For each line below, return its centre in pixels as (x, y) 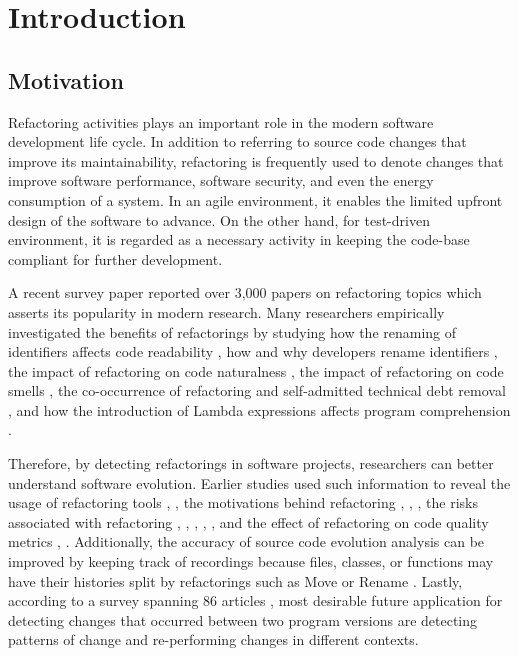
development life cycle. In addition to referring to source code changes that (237, 141)
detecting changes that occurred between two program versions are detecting (243, 619)
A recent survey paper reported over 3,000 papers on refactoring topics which (245, 292)
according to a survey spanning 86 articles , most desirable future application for (255, 600)
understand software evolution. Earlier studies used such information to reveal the (259, 482)
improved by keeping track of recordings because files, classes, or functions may (251, 561)
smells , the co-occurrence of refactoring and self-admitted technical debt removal (257, 390)
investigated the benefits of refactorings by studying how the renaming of (232, 331)
